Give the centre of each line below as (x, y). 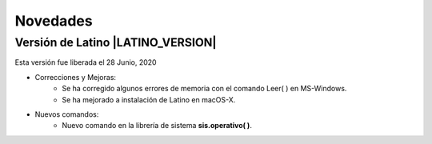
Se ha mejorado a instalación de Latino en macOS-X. (149, 99)
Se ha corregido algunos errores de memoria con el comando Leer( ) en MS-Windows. (204, 89)
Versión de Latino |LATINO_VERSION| (116, 42)
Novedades (54, 21)
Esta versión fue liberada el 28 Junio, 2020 (86, 62)
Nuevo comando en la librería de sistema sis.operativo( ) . (157, 126)
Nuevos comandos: (67, 114)
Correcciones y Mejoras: (75, 77)
